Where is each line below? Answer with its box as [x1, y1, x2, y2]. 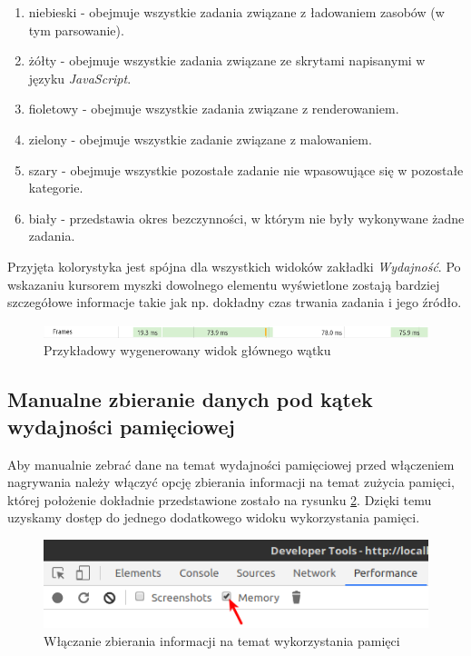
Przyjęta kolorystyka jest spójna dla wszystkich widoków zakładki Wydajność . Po [7, 256, 461, 275]
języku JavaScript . [28, 68, 132, 87]
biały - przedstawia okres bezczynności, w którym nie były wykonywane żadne [28, 208, 465, 227]
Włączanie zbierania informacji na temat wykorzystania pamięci [44, 631, 400, 650]
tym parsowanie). [28, 20, 124, 39]
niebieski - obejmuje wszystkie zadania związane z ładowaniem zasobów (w [28, 3, 445, 21]
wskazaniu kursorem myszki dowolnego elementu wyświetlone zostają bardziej [7, 274, 440, 293]
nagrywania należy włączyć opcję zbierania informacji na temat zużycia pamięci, [7, 472, 455, 492]
